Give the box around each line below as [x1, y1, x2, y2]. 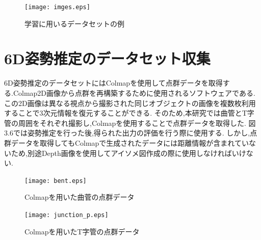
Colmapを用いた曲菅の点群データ [24, 192, 135, 202]
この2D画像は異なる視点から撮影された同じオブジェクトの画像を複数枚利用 [4, 97, 256, 108]
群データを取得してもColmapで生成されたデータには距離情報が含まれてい [4, 137, 249, 148]
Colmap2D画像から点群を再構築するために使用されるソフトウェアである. [13, 87, 255, 98]
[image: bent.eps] [24, 177, 87, 184]
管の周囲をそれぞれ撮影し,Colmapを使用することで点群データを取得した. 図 [4, 117, 256, 128]
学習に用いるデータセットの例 [24, 18, 124, 29]
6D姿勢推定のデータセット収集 [4, 48, 211, 69]
